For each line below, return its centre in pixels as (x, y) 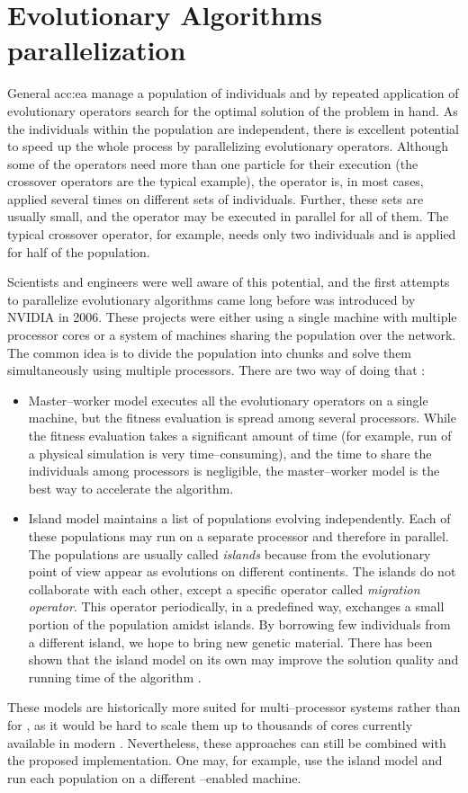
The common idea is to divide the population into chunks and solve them (210, 352)
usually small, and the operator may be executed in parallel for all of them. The (228, 216)
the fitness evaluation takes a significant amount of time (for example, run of (240, 435)
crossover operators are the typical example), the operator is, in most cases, (216, 181)
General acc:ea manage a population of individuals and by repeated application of (233, 93)
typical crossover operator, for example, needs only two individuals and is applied (232, 234)
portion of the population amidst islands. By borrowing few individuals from (239, 624)
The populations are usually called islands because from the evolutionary (229, 553)
